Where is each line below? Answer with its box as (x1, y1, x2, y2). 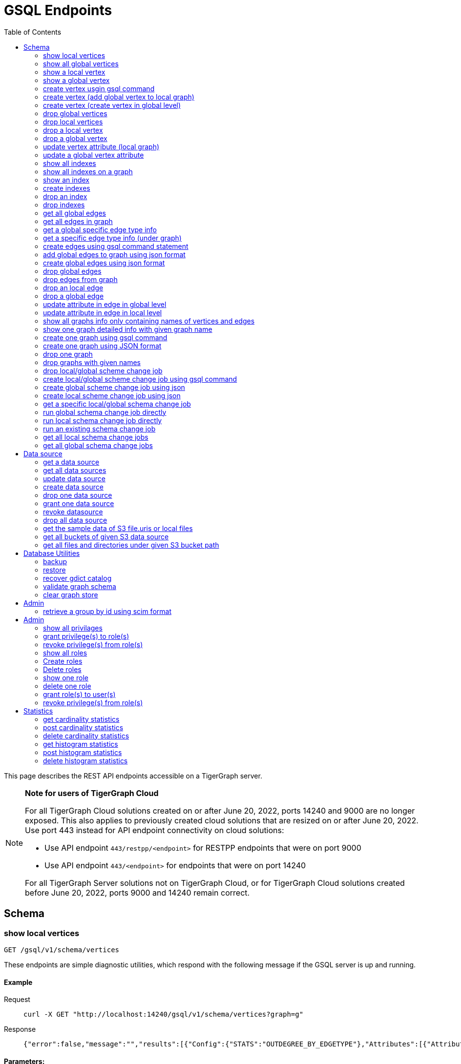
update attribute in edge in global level (43, 300, 167, 308)
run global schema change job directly (43, 408, 167, 416)
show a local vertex (43, 67, 105, 76)
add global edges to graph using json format (43, 250, 186, 259)
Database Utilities (23, 549, 80, 557)
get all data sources (43, 466, 106, 474)
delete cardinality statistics (43, 731, 129, 740)
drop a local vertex (43, 125, 103, 134)
